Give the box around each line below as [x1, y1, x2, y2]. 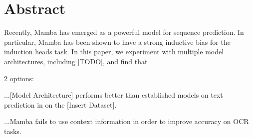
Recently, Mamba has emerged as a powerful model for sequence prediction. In [4, 27, 244, 37]
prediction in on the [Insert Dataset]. [4, 99, 117, 110]
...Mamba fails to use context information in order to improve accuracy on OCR [4, 116, 249, 127]
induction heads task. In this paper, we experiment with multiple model [4, 46, 224, 57]
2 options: [4, 73, 34, 83]
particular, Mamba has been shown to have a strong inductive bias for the [4, 36, 231, 47]
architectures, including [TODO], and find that [4, 56, 148, 66]
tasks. [4, 126, 21, 136]
